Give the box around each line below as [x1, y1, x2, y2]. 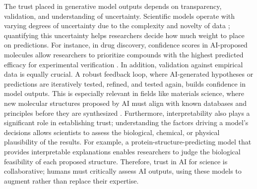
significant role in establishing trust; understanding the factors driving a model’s [4, 117, 249, 128]
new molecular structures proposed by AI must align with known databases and [4, 97, 247, 108]
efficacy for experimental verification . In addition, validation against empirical [4, 59, 243, 69]
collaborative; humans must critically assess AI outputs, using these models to [4, 166, 242, 176]
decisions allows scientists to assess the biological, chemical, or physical [4, 127, 220, 137]
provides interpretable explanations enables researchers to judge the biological [4, 146, 241, 156]
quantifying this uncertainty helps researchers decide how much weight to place [4, 30, 245, 40]
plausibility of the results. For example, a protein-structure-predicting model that [4, 137, 252, 147]
